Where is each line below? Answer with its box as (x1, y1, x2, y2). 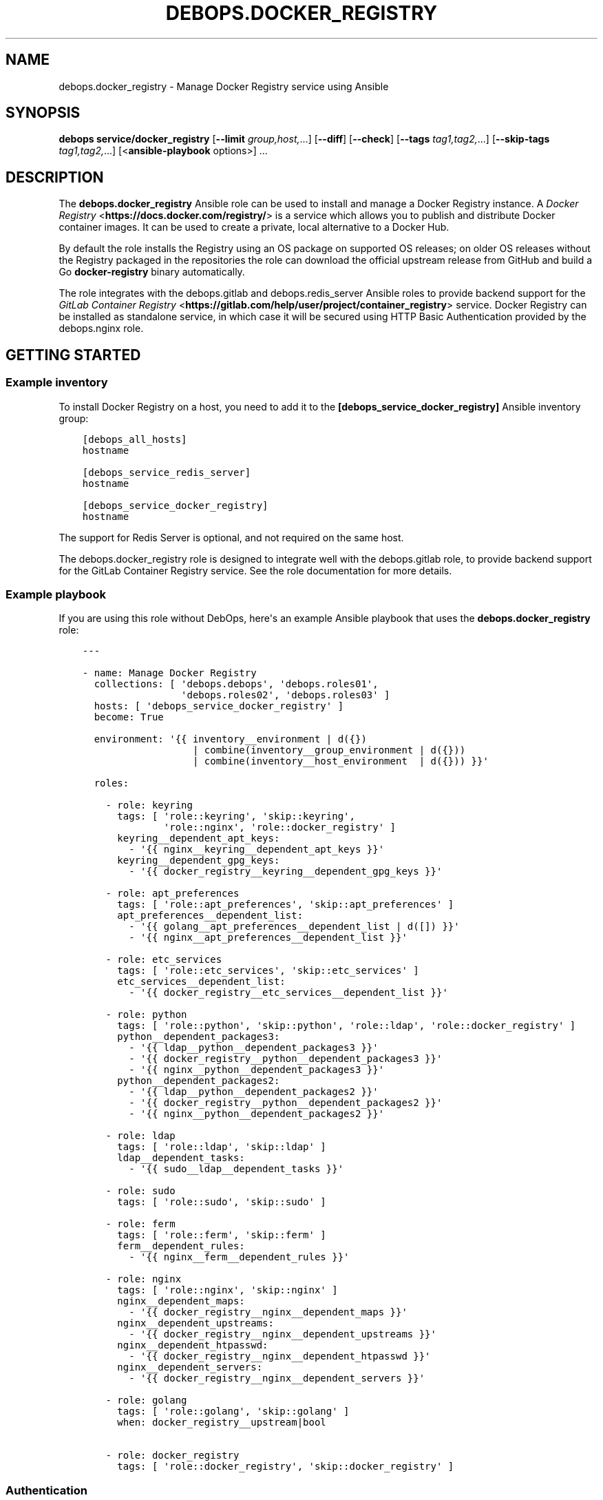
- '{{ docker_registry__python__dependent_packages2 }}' (129, 1097, 443, 1109)
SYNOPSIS (6, 104, 81, 122)
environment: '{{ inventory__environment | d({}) (94, 733, 367, 745)
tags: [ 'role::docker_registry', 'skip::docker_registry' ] (117, 1461, 454, 1472)
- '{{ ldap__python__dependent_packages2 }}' (129, 1086, 379, 1098)
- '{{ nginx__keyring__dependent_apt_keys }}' (129, 844, 385, 855)
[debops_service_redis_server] (82, 466, 251, 478)
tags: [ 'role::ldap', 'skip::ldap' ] (117, 1141, 326, 1153)
